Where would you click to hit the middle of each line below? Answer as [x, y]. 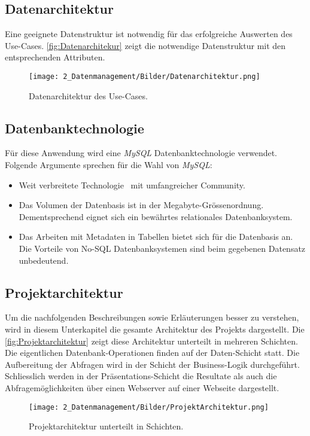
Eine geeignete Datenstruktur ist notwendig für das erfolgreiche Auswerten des [149, 34]
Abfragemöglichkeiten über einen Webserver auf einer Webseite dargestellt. [142, 387]
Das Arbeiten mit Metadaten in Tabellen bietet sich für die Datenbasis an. [156, 237]
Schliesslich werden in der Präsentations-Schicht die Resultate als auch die [141, 376]
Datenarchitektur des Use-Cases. [88, 95]
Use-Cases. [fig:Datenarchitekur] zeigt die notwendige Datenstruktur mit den [145, 45]
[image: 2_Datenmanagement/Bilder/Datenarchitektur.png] [145, 76]
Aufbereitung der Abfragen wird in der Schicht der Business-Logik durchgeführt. [152, 364]
